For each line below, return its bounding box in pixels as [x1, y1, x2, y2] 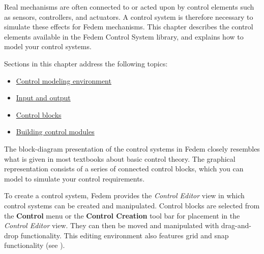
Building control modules [16, 126, 95, 137]
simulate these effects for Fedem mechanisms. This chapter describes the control [4, 21, 253, 32]
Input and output [16, 92, 71, 103]
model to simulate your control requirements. [4, 173, 145, 184]
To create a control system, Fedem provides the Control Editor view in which [4, 190, 245, 201]
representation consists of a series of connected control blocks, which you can [4, 163, 244, 174]
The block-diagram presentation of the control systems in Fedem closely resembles [4, 143, 260, 154]
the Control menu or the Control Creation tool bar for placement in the [4, 210, 240, 221]
